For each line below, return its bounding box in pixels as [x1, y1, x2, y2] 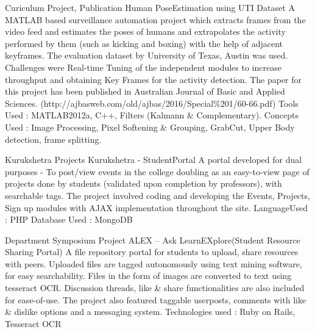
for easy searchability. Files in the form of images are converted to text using [5, 269, 292, 282]
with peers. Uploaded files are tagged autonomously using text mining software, [5, 257, 302, 270]
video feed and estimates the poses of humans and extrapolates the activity [5, 25, 286, 38]
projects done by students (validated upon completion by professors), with [5, 177, 282, 190]
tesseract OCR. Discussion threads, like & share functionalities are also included [5, 281, 305, 294]
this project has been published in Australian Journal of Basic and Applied [5, 85, 285, 98]
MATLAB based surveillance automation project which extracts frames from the [5, 13, 306, 26]
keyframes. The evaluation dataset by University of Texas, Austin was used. [5, 49, 288, 62]
